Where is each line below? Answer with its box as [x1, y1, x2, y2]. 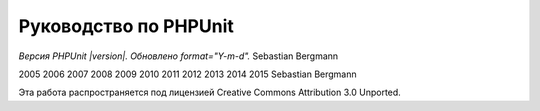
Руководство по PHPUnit [18, 15, 234, 37]
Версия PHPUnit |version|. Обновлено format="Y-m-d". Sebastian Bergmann [18, 50, 339, 62]
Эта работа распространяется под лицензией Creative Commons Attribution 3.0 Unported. [18, 86, 402, 99]
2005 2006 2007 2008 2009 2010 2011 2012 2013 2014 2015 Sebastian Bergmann [18, 68, 357, 80]
